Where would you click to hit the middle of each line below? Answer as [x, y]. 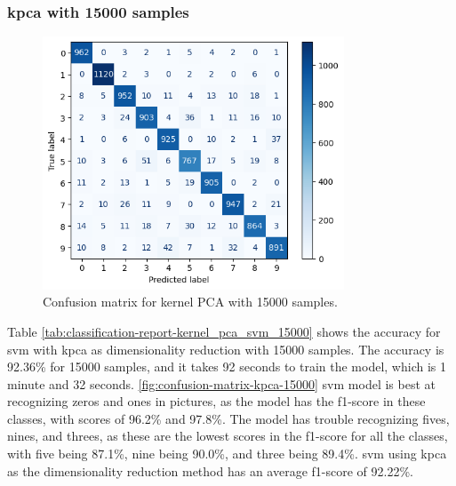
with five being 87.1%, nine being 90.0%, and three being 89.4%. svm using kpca [227, 454]
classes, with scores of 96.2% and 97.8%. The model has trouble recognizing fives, [228, 418]
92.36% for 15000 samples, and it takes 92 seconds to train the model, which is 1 [227, 366]
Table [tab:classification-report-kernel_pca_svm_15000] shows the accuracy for [224, 331]
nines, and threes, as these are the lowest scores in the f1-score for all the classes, [228, 436]
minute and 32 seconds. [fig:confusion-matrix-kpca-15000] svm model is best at [221, 383]
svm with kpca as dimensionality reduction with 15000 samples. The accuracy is [226, 349]
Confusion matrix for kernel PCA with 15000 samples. [190, 302]
